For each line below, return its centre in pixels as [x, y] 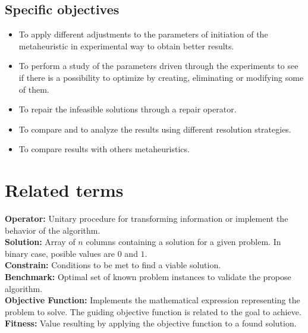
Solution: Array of [40, 242]
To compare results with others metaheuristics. [104, 149]
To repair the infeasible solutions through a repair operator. [128, 109]
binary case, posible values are [60, 253]
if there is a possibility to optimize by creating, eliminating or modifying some [161, 77]
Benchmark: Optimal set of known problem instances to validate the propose [148, 277]
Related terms [64, 190]
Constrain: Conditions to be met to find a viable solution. [113, 265]
